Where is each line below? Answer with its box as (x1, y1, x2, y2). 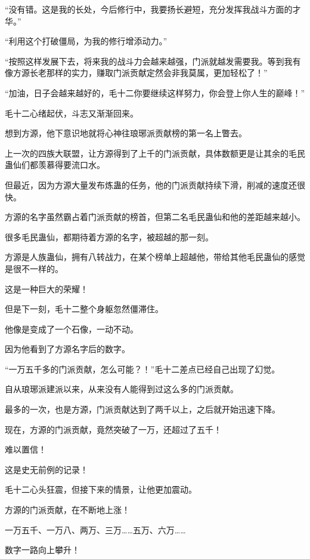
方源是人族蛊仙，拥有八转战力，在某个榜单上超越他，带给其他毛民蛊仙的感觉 (5, 251, 305, 263)
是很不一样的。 (5, 262, 63, 274)
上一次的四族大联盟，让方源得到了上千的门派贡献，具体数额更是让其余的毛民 (5, 146, 305, 159)
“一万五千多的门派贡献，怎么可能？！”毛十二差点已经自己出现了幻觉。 (5, 362, 280, 375)
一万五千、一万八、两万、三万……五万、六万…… (5, 523, 186, 536)
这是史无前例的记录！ (5, 463, 88, 475)
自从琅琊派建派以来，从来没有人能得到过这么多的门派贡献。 (5, 383, 238, 395)
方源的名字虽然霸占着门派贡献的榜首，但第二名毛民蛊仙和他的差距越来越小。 (5, 210, 305, 223)
